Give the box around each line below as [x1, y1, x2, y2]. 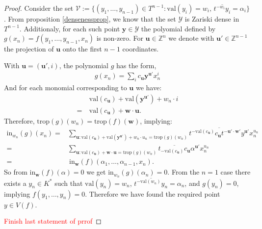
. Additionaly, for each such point [19, 23, 120, 33]
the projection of [4, 44, 54, 54]
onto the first [62, 44, 102, 54]
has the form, [116, 60, 157, 70]
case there [220, 167, 251, 177]
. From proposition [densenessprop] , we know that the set [4, 14, 176, 24]
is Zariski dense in [184, 14, 239, 24]
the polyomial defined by [141, 23, 216, 33]
